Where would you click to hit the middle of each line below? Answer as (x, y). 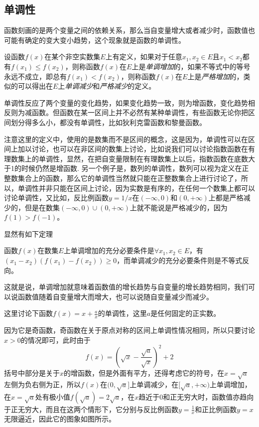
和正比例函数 (216, 409)
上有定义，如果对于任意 (144, 57)
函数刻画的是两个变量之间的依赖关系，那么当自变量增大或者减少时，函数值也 (129, 30)
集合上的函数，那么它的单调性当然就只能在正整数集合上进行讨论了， (129, 178)
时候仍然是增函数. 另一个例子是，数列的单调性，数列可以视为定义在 (131, 168)
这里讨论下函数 (28, 313)
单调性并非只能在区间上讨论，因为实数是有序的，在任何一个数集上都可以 (136, 188)
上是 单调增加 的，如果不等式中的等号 (191, 66)
